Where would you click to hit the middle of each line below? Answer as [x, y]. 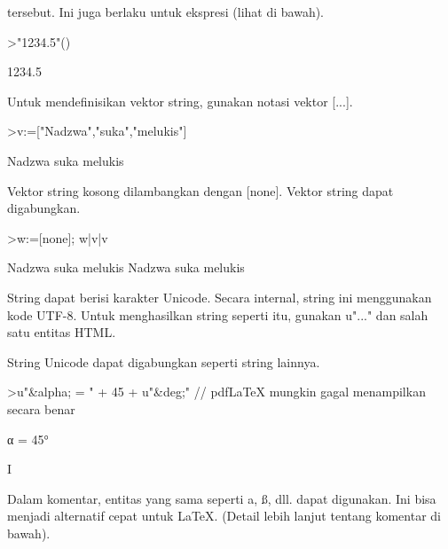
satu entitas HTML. [62, 332]
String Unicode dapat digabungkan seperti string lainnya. [164, 361]
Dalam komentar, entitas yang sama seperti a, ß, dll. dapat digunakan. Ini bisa [222, 498]
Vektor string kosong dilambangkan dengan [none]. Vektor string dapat [200, 190]
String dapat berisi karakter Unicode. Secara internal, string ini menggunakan [220, 297]
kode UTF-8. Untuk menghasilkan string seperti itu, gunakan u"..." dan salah [218, 314]
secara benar [41, 408]
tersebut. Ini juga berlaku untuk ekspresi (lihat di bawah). [166, 12]
